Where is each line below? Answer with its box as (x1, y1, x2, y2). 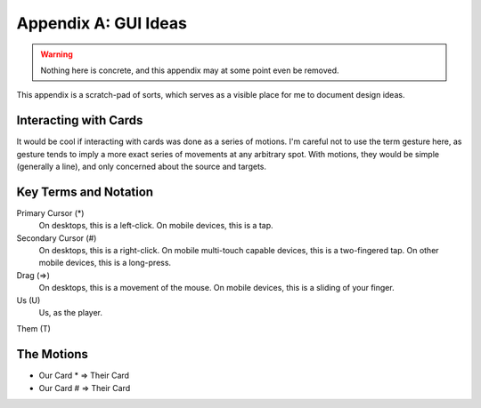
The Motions (16, 347, 89, 362)
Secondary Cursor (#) (16, 232, 97, 244)
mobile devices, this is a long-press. (38, 258, 172, 268)
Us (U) (16, 294, 41, 306)
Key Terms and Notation (16, 184, 154, 199)
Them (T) (16, 324, 51, 334)
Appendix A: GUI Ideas (16, 13, 187, 33)
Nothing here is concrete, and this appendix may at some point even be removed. (40, 65, 339, 76)
